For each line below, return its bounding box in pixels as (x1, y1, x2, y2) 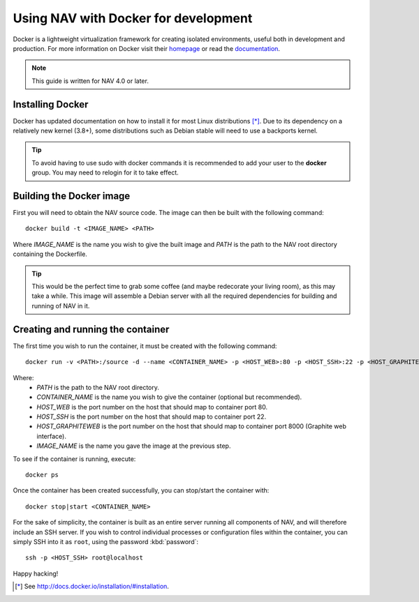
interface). (36, 432, 66, 440)
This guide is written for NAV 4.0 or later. (31, 77, 149, 85)
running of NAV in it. (31, 301, 90, 310)
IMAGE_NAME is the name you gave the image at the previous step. (36, 442, 231, 450)
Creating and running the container (13, 323, 170, 335)
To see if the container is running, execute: (13, 454, 136, 463)
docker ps (25, 471, 59, 479)
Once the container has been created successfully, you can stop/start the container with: (13, 486, 270, 495)
